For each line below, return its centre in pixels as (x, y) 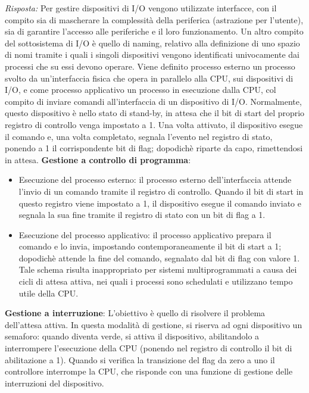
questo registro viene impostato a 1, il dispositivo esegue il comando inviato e (160, 203)
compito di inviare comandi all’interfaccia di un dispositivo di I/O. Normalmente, (153, 101)
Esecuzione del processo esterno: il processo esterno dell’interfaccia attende (155, 180)
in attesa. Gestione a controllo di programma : (98, 159)
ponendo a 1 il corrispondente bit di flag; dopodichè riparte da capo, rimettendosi (154, 148)
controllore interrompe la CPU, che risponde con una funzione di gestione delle (149, 371)
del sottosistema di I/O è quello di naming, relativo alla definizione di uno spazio (152, 43)
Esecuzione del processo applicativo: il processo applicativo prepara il (145, 234)
